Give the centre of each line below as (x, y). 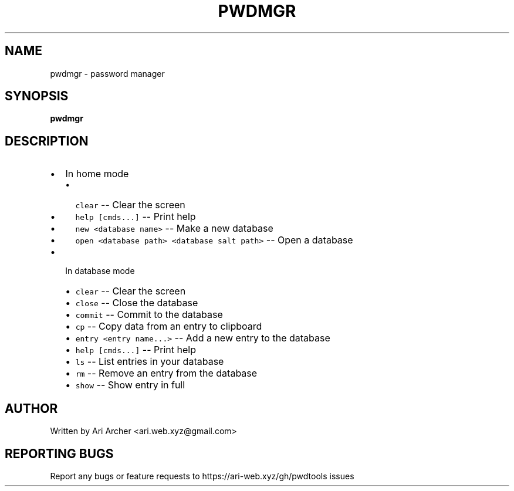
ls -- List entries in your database (150, 362)
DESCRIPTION (47, 141)
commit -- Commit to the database (149, 315)
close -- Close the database (137, 303)
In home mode (97, 174)
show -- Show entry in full (130, 385)
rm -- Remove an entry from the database (166, 373)
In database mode (100, 271)
